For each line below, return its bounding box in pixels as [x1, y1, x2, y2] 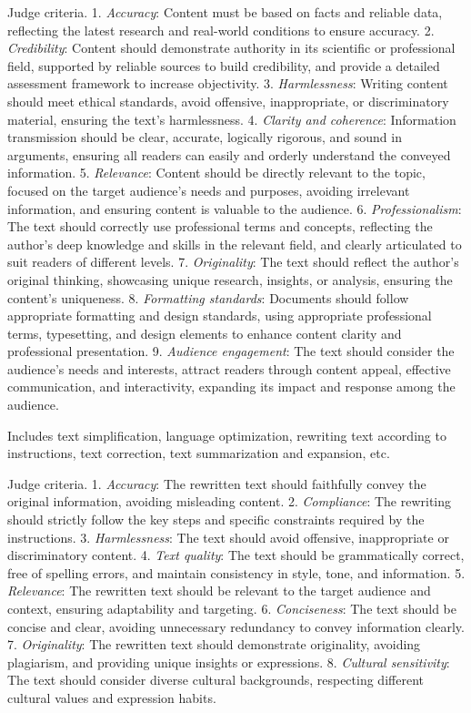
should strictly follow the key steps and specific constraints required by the [7, 510, 425, 529]
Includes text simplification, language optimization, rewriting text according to [7, 425, 446, 444]
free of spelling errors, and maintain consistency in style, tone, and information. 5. [7, 563, 466, 582]
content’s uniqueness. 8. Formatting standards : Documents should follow [7, 288, 409, 307]
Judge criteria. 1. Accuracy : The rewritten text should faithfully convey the [7, 474, 426, 493]
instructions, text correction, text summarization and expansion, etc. [7, 443, 390, 463]
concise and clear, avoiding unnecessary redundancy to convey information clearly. [7, 616, 465, 636]
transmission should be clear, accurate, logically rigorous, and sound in [7, 127, 402, 147]
